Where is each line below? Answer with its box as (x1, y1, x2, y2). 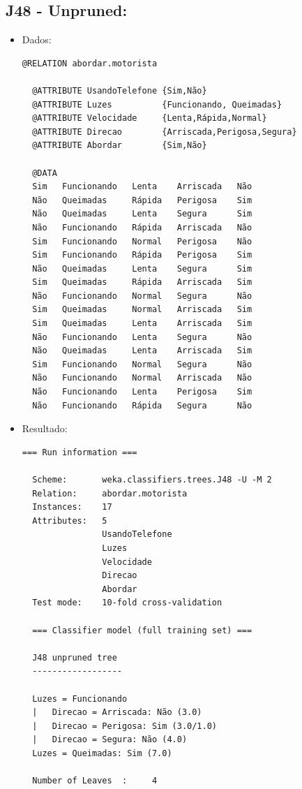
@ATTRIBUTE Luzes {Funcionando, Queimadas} (32, 99, 282, 110)
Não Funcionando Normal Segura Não (32, 290, 252, 301)
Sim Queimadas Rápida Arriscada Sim (32, 277, 252, 288)
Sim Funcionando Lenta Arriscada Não (32, 182, 252, 192)
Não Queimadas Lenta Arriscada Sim (32, 346, 252, 356)
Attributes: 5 (32, 515, 107, 526)
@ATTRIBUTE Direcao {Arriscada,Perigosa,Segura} (32, 126, 297, 137)
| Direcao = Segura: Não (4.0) (32, 735, 188, 745)
